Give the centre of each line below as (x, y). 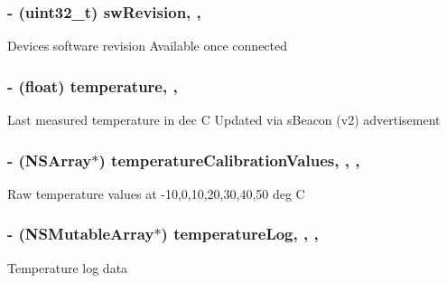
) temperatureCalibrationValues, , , (229, 160)
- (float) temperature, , (93, 85)
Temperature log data (68, 267)
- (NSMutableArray (81, 234)
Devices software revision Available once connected (148, 46)
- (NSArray (50, 160)
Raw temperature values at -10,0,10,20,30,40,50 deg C (156, 193)
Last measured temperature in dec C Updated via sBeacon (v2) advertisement (224, 120)
